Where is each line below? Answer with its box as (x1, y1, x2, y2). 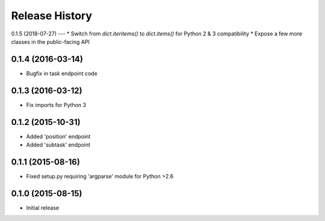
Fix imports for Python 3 (26, 101, 87, 108)
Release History (11, 9, 93, 22)
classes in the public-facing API (11, 38, 90, 45)
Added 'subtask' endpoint (26, 141, 90, 148)
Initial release (26, 204, 60, 211)
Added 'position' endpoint (26, 133, 91, 140)
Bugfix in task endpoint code (26, 70, 97, 77)
